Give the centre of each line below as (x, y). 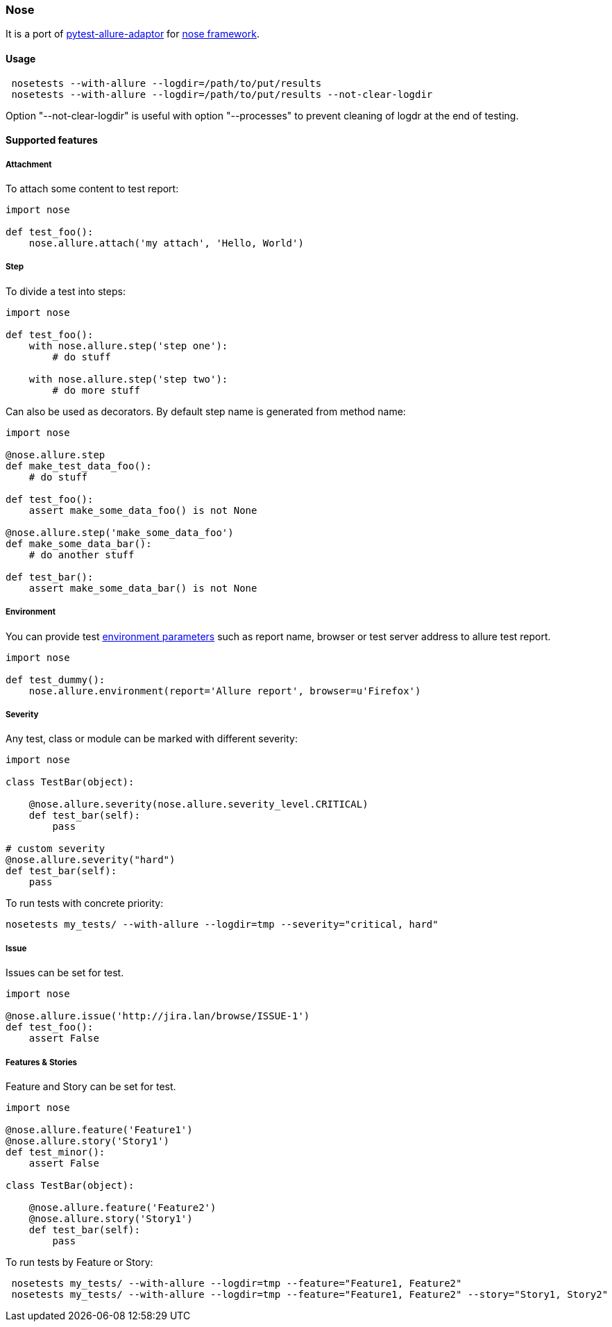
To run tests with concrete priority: (85, 903)
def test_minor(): (56, 1152)
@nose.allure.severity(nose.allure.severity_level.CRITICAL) (198, 804)
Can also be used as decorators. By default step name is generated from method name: (206, 411)
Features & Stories (42, 1062)
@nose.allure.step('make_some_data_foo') (120, 532)
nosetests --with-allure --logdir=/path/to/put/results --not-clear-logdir (222, 94)
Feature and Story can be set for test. (91, 1086)
